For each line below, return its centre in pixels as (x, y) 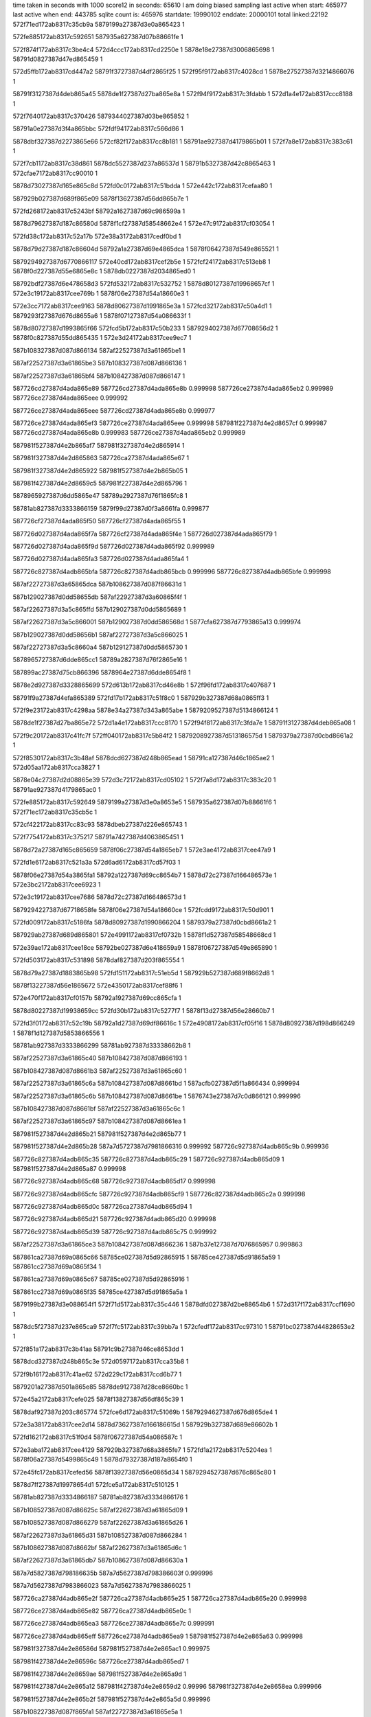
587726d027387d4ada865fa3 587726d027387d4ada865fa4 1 (101, 559)
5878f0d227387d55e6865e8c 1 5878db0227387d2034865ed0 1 (104, 271)
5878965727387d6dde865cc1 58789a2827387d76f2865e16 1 (100, 660)
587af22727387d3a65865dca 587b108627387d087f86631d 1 (99, 584)
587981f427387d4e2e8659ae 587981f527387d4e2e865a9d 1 (100, 1674)
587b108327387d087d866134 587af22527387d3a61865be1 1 (99, 350)
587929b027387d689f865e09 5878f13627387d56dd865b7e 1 (101, 198)
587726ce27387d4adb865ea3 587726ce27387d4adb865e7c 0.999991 (113, 1624)
